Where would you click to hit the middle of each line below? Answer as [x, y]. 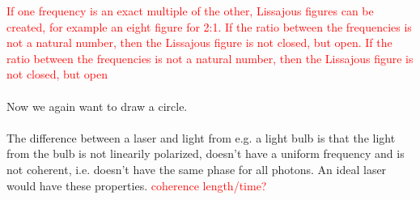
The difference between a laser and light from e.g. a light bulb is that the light [201, 137]
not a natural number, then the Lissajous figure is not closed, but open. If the [199, 43]
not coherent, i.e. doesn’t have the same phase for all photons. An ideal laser [197, 169]
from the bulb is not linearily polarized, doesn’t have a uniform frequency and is [206, 153]
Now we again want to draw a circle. [97, 106]
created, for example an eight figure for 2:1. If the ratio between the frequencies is [209, 26]
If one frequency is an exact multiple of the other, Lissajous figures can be [190, 11]
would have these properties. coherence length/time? [137, 185]
